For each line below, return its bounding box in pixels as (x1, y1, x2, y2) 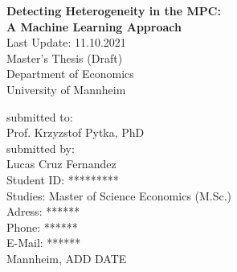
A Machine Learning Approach (6, 18, 182, 35)
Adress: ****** (6, 203, 80, 220)
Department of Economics (6, 65, 134, 82)
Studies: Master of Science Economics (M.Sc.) (6, 187, 232, 204)
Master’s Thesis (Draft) (6, 49, 123, 66)
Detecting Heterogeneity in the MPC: (6, 2, 221, 19)
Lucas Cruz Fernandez (6, 155, 116, 172)
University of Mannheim (6, 80, 126, 97)
